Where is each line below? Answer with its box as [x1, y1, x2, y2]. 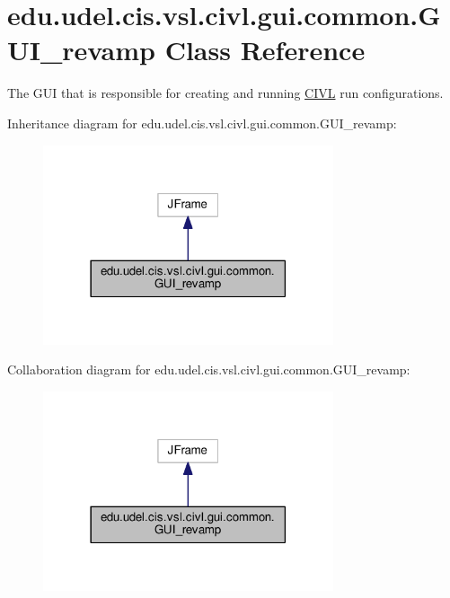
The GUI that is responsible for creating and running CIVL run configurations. [7, 84, 444, 102]
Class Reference [164, 31, 366, 68]
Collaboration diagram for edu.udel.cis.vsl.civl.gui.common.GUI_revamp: [7, 360, 410, 379]
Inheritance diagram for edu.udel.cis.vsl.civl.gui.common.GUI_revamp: [7, 113, 397, 132]
